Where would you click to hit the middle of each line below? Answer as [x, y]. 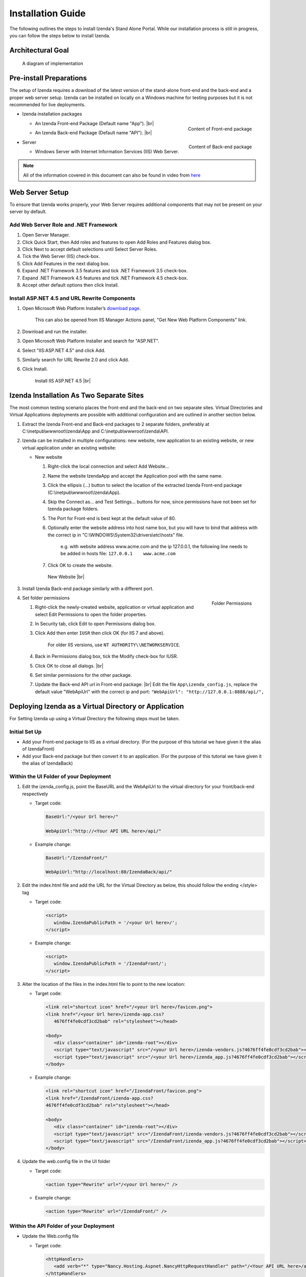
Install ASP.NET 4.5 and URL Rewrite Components [72, 298]
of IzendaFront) [38, 749]
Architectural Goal [39, 50]
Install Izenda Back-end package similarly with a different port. [88, 588]
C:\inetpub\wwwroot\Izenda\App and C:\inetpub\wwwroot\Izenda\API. [96, 431]
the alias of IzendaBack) [48, 763]
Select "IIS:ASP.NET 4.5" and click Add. [64, 350]
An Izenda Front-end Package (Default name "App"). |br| [94, 123]
